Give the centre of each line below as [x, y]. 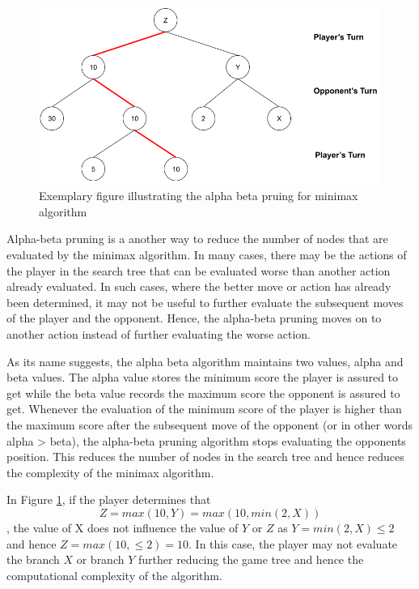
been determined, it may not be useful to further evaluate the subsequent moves [205, 302]
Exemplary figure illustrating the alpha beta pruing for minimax [199, 196]
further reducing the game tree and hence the [251, 559]
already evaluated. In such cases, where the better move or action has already [199, 286]
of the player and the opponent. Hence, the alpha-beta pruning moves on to [194, 318]
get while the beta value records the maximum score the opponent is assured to [203, 393]
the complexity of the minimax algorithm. [110, 472]
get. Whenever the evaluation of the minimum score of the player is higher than [204, 409]
